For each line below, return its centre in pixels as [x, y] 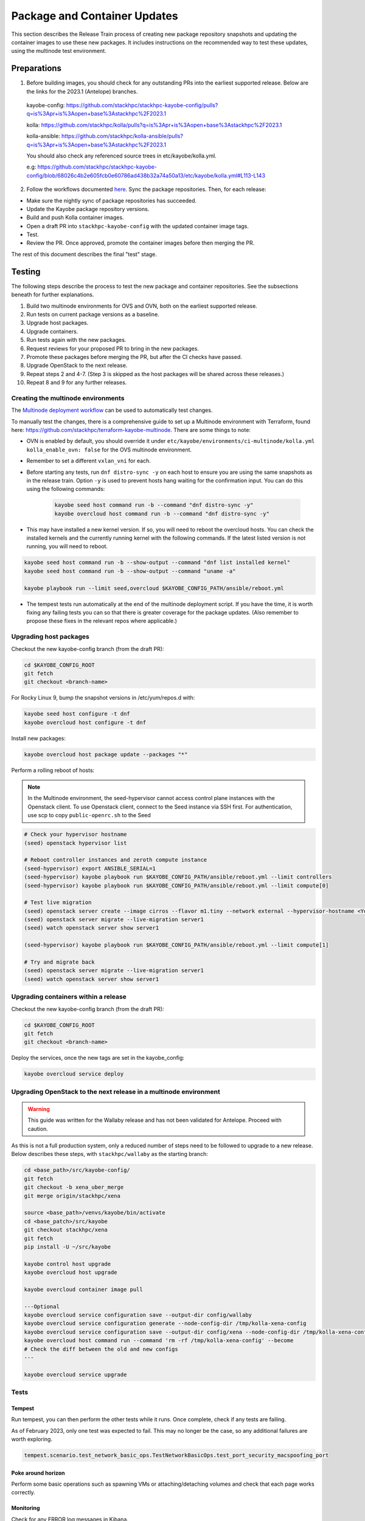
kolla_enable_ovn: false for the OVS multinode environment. [109, 450]
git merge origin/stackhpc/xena [72, 1196]
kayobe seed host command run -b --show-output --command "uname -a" [130, 571]
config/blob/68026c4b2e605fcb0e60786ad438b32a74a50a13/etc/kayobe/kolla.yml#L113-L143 [146, 175]
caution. [38, 1129]
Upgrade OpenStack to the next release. [77, 366]
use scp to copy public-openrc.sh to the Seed [89, 815]
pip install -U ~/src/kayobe [68, 1247]
